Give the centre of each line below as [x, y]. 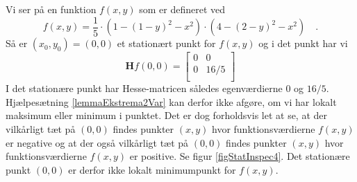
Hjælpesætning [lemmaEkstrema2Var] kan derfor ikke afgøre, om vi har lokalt [171, 101]
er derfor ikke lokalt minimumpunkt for [152, 169]
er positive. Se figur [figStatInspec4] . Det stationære [240, 156]
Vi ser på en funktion [51, 9]
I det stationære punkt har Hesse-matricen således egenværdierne [144, 88]
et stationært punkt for [166, 43]
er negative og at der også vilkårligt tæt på [97, 142]
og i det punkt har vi [303, 43]
